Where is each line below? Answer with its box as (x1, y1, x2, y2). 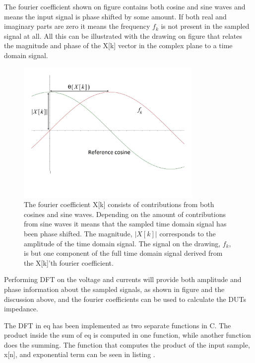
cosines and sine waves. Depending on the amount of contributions (24, 209, 226, 219)
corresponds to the (159, 228, 216, 238)
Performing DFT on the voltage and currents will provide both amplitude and (4, 274, 242, 285)
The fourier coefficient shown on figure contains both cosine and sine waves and (4, 1, 246, 11)
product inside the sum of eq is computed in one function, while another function (4, 330, 251, 340)
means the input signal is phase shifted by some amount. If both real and (4, 11, 227, 21)
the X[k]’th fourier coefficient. (24, 257, 114, 268)
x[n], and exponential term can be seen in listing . (4, 349, 155, 360)
